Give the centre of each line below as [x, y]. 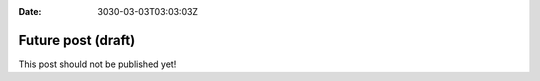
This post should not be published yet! [97, 64]
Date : [30, 11]
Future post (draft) [77, 40]
